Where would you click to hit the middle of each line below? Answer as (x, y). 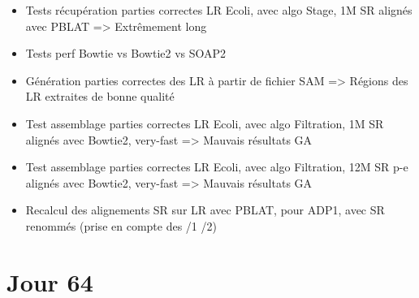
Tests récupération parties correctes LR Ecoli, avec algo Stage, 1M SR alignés (219, 10)
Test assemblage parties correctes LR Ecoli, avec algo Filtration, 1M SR (205, 123)
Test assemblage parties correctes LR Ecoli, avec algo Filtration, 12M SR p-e (217, 167)
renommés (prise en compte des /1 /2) (121, 225)
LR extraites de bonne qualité (100, 96)
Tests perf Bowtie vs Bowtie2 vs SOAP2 (126, 53)
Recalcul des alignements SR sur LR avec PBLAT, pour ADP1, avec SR (205, 210)
